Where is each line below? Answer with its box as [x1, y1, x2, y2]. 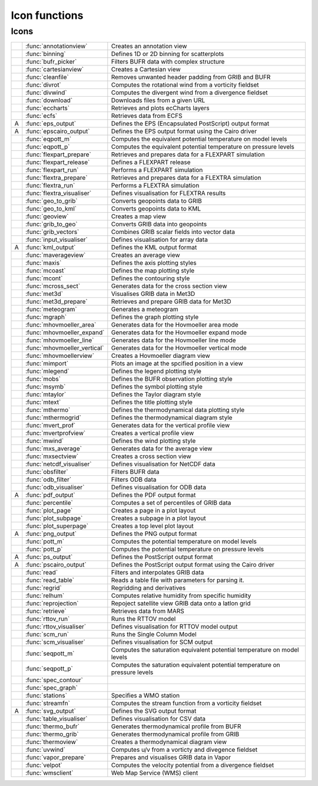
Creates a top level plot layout [111, 522, 194, 530]
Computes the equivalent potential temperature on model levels [111, 135, 287, 143]
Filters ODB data [111, 475, 157, 484]
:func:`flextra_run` [25, 182, 75, 190]
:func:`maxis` [25, 259, 62, 267]
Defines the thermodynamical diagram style [111, 413, 233, 422]
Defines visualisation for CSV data [111, 715, 206, 723]
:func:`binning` [25, 50, 66, 58]
